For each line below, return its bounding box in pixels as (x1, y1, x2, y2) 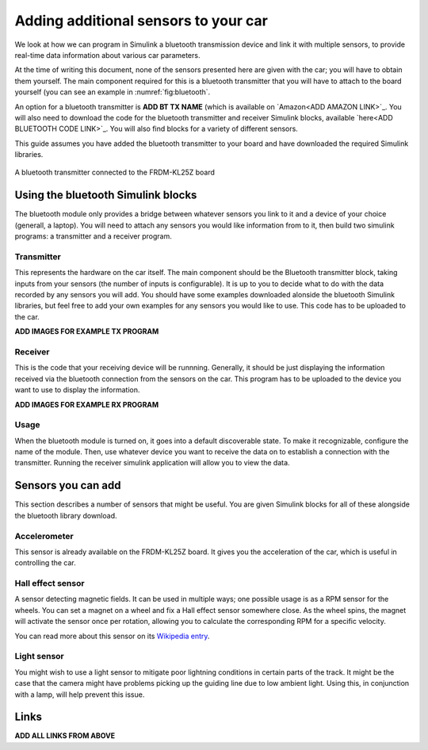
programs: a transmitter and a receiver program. (14, 232, 172, 241)
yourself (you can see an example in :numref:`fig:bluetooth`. (14, 87, 211, 97)
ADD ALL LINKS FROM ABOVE (14, 731, 115, 740)
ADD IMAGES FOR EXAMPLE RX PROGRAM (14, 400, 159, 409)
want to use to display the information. (14, 385, 140, 395)
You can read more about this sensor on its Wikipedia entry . (14, 631, 210, 641)
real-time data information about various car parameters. (14, 50, 201, 59)
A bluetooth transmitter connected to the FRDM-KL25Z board (14, 167, 216, 178)
